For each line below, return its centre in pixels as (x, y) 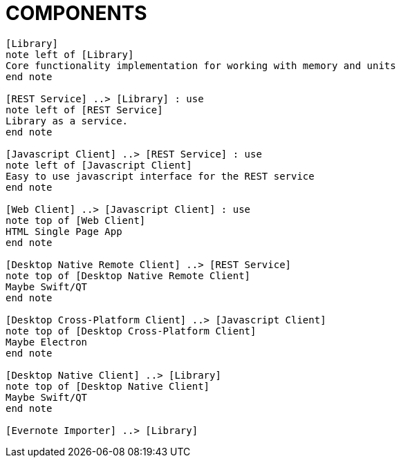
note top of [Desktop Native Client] (108, 386)
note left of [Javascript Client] (99, 165)
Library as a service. (67, 121)
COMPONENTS (76, 13)
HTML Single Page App (64, 231)
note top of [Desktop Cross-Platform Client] (131, 331)
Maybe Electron (47, 342)
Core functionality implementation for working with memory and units (201, 65)
